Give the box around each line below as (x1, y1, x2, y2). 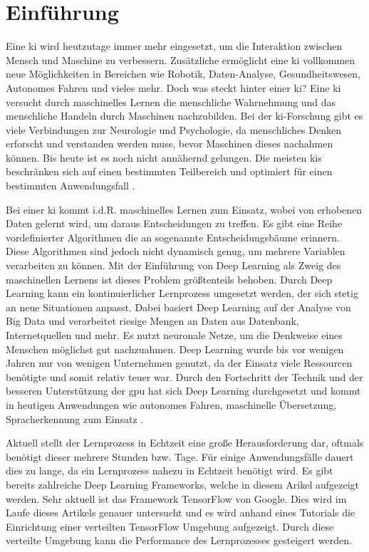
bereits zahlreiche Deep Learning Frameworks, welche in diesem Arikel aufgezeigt (6, 477, 360, 491)
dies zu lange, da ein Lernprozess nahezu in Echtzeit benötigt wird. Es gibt (6, 463, 333, 478)
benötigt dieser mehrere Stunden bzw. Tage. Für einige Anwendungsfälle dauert (6, 449, 354, 464)
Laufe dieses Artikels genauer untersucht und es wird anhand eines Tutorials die (6, 505, 355, 520)
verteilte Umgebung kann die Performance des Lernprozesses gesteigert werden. (6, 533, 352, 548)
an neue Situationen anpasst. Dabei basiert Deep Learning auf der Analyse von (6, 299, 351, 314)
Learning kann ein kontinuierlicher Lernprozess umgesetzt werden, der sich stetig (6, 286, 358, 301)
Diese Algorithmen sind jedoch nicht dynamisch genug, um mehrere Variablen (6, 244, 345, 259)
